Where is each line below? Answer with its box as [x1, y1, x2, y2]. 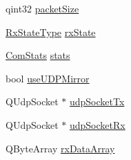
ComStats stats [6, 48, 70, 62]
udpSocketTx [69, 94, 125, 109]
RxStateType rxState [6, 24, 96, 39]
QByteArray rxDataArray [6, 141, 115, 155]
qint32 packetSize [6, 1, 79, 15]
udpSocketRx [69, 117, 125, 132]
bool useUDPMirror [6, 71, 90, 85]
